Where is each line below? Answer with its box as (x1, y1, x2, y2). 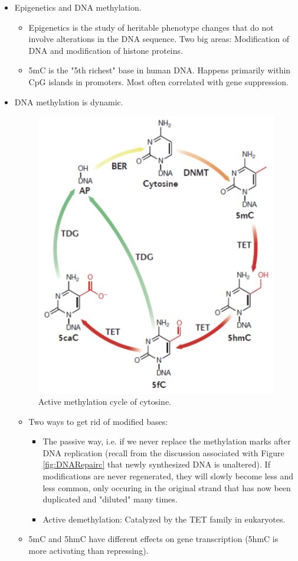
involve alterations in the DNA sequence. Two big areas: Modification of (28, 33, 290, 45)
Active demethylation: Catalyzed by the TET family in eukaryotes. (42, 512, 286, 525)
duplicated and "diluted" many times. (42, 493, 178, 505)
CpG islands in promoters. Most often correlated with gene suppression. (28, 75, 289, 88)
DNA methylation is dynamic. (14, 95, 123, 108)
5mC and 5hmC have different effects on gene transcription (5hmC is (28, 533, 279, 545)
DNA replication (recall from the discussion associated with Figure (42, 446, 284, 459)
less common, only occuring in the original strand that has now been (42, 481, 291, 494)
